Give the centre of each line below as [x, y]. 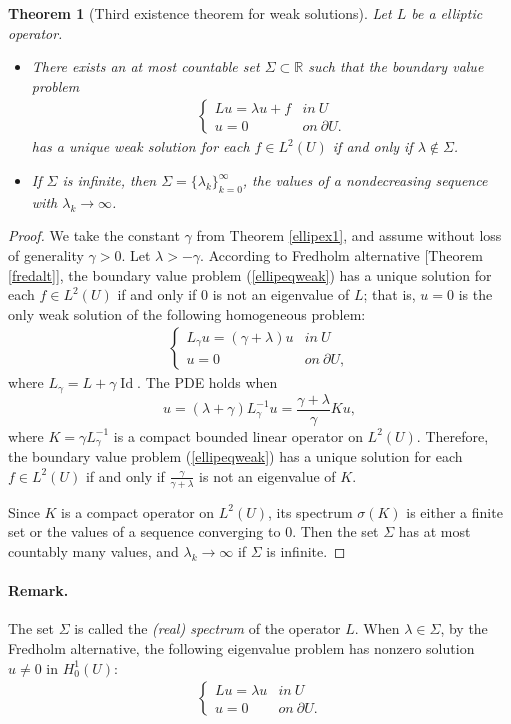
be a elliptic [447, 13]
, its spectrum [310, 511]
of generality [46, 254]
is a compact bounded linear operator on [238, 435]
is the [475, 294]
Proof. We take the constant [94, 235]
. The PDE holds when [207, 382]
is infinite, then [109, 180]
